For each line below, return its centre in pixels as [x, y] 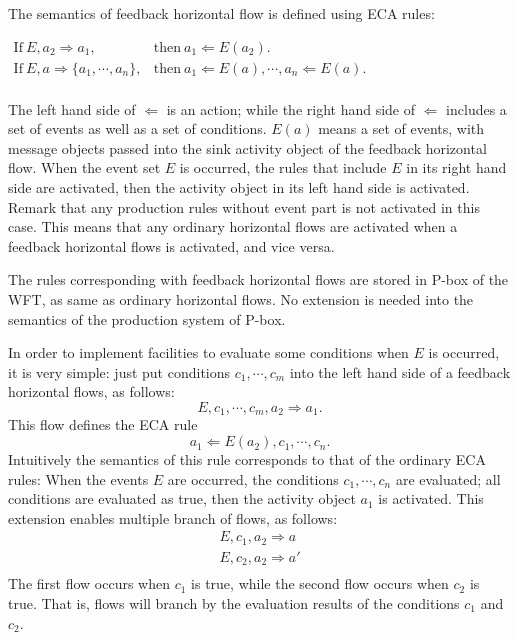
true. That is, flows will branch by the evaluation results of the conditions [234, 603]
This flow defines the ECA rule [103, 424]
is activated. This [431, 498]
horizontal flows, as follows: [91, 391]
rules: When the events [78, 478]
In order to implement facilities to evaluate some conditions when [208, 352]
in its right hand [456, 167]
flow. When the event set [84, 167]
